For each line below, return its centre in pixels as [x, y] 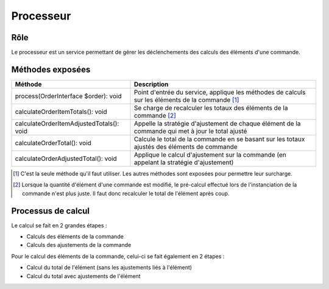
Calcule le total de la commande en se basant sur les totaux [219, 139]
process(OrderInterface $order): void [68, 96]
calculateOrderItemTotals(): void [61, 112]
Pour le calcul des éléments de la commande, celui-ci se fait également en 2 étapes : [118, 256]
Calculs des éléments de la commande [75, 237]
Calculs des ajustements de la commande [79, 245]
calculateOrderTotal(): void [53, 143]
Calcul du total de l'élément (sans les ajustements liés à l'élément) [109, 268]
